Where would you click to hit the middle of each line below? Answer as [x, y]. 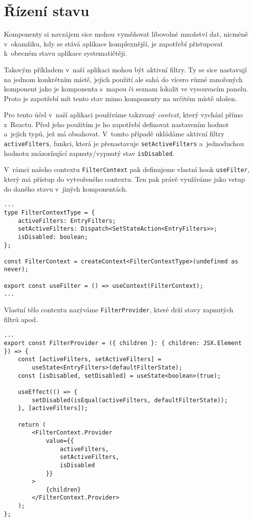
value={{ [60, 441]
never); [16, 270]
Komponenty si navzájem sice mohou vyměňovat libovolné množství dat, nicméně [126, 34]
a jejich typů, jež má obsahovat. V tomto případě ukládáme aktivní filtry [114, 134]
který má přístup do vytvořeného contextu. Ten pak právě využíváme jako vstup [125, 179]
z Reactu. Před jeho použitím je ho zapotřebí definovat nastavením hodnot [116, 124]
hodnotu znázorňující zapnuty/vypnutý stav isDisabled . [89, 153]
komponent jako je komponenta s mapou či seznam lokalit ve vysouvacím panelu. [126, 89]
